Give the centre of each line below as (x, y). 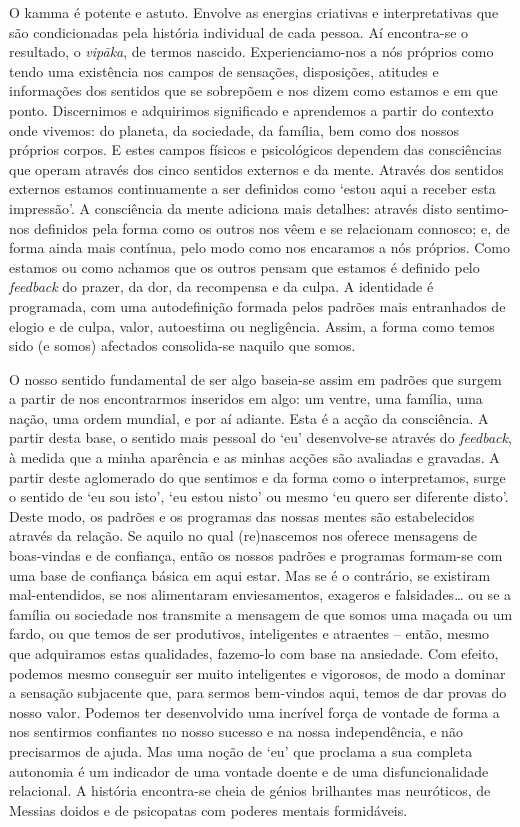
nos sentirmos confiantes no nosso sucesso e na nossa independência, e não (236, 731)
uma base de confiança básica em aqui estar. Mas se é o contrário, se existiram (250, 574)
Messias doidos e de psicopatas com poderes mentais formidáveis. (208, 809)
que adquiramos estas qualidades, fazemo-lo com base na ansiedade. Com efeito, (254, 653)
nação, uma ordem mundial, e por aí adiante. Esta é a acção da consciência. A (249, 417)
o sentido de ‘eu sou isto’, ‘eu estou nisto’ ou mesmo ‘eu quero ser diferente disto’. (259, 496)
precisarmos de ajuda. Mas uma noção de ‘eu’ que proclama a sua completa (241, 750)
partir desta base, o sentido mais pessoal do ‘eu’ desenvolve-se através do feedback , (260, 437)
